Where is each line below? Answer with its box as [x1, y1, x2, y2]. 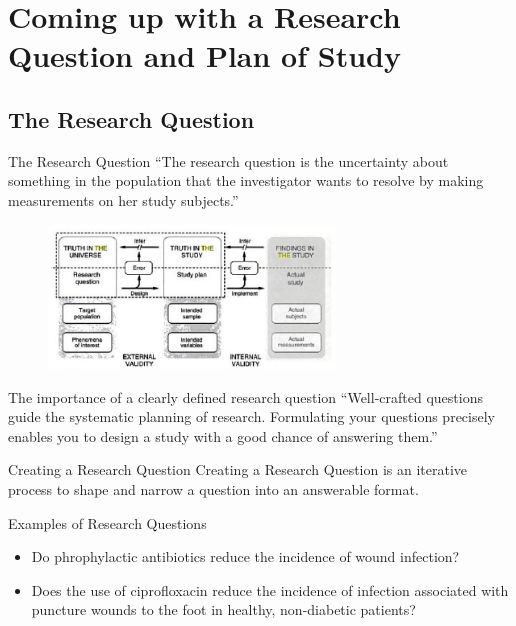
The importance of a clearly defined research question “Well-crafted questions [8, 386, 483, 407]
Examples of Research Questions [8, 512, 207, 533]
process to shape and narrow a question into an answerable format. [8, 478, 419, 499]
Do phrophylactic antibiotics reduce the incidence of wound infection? [31, 546, 460, 567]
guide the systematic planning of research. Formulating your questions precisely [8, 406, 495, 427]
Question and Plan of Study [8, 35, 401, 76]
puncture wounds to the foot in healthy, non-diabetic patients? [31, 599, 416, 620]
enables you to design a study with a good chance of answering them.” [8, 425, 438, 446]
